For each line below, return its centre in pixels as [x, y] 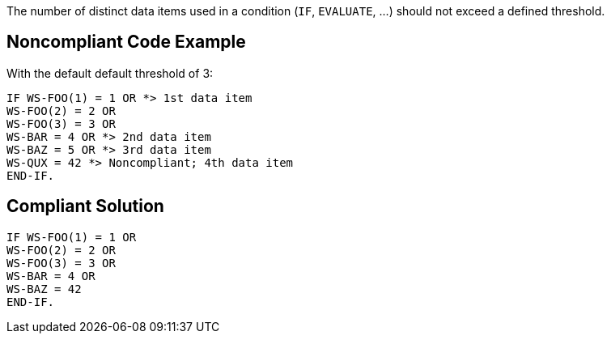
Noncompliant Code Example [126, 42]
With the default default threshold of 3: [110, 73]
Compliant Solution [85, 206]
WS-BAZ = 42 [44, 289]
